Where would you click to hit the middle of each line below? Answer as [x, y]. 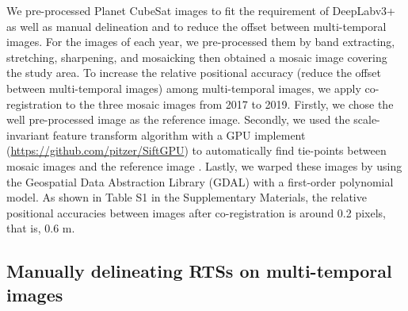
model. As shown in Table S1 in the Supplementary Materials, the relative [187, 197]
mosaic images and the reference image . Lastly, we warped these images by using [204, 165]
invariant [28, 134]
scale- [367, 119]
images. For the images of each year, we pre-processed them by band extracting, [201, 42]
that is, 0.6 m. [41, 228]
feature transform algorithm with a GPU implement [179, 134]
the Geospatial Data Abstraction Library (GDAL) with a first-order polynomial [200, 181]
